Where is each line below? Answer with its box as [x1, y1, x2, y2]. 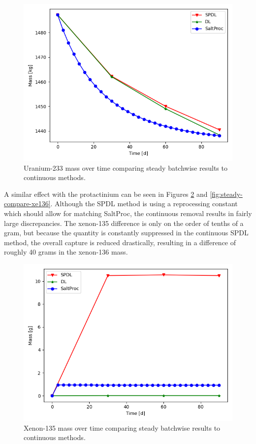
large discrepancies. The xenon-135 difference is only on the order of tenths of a [4, 218, 244, 228]
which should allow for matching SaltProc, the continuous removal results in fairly [4, 208, 252, 218]
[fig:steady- [210, 188, 243, 199]
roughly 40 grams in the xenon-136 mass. [4, 247, 128, 257]
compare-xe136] [4, 198, 51, 209]
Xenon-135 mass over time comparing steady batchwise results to [24, 422, 221, 433]
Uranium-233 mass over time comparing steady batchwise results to [24, 162, 227, 173]
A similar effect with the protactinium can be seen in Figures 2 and [4, 188, 208, 199]
